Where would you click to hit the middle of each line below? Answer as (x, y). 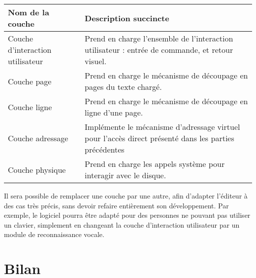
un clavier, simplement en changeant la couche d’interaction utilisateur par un (122, 224)
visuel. (96, 61)
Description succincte (127, 18)
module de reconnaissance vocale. (54, 234)
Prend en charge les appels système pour (155, 164)
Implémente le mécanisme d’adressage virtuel (162, 127)
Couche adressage (38, 138)
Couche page (30, 81)
